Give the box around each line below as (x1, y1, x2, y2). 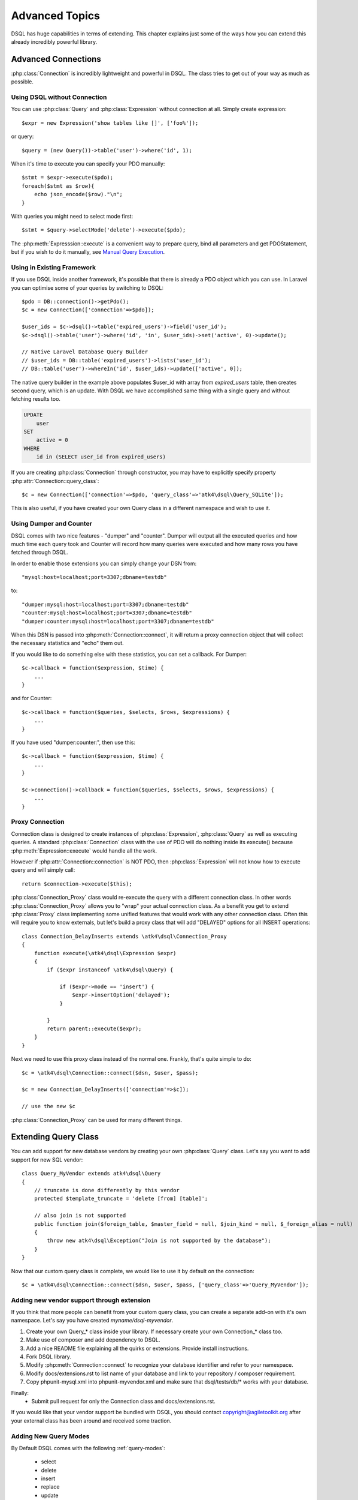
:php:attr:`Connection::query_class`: (11, 477, 99, 484)
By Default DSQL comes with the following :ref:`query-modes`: (11, 1444, 166, 1451)
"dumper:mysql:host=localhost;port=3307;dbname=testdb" (22, 601, 189, 608)
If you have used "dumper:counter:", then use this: (11, 739, 136, 746)
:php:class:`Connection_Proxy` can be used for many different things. (11, 1116, 183, 1123)
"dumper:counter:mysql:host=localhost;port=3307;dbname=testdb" (22, 618, 215, 625)
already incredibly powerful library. (11, 38, 98, 45)
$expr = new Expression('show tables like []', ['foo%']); (22, 119, 199, 126)
